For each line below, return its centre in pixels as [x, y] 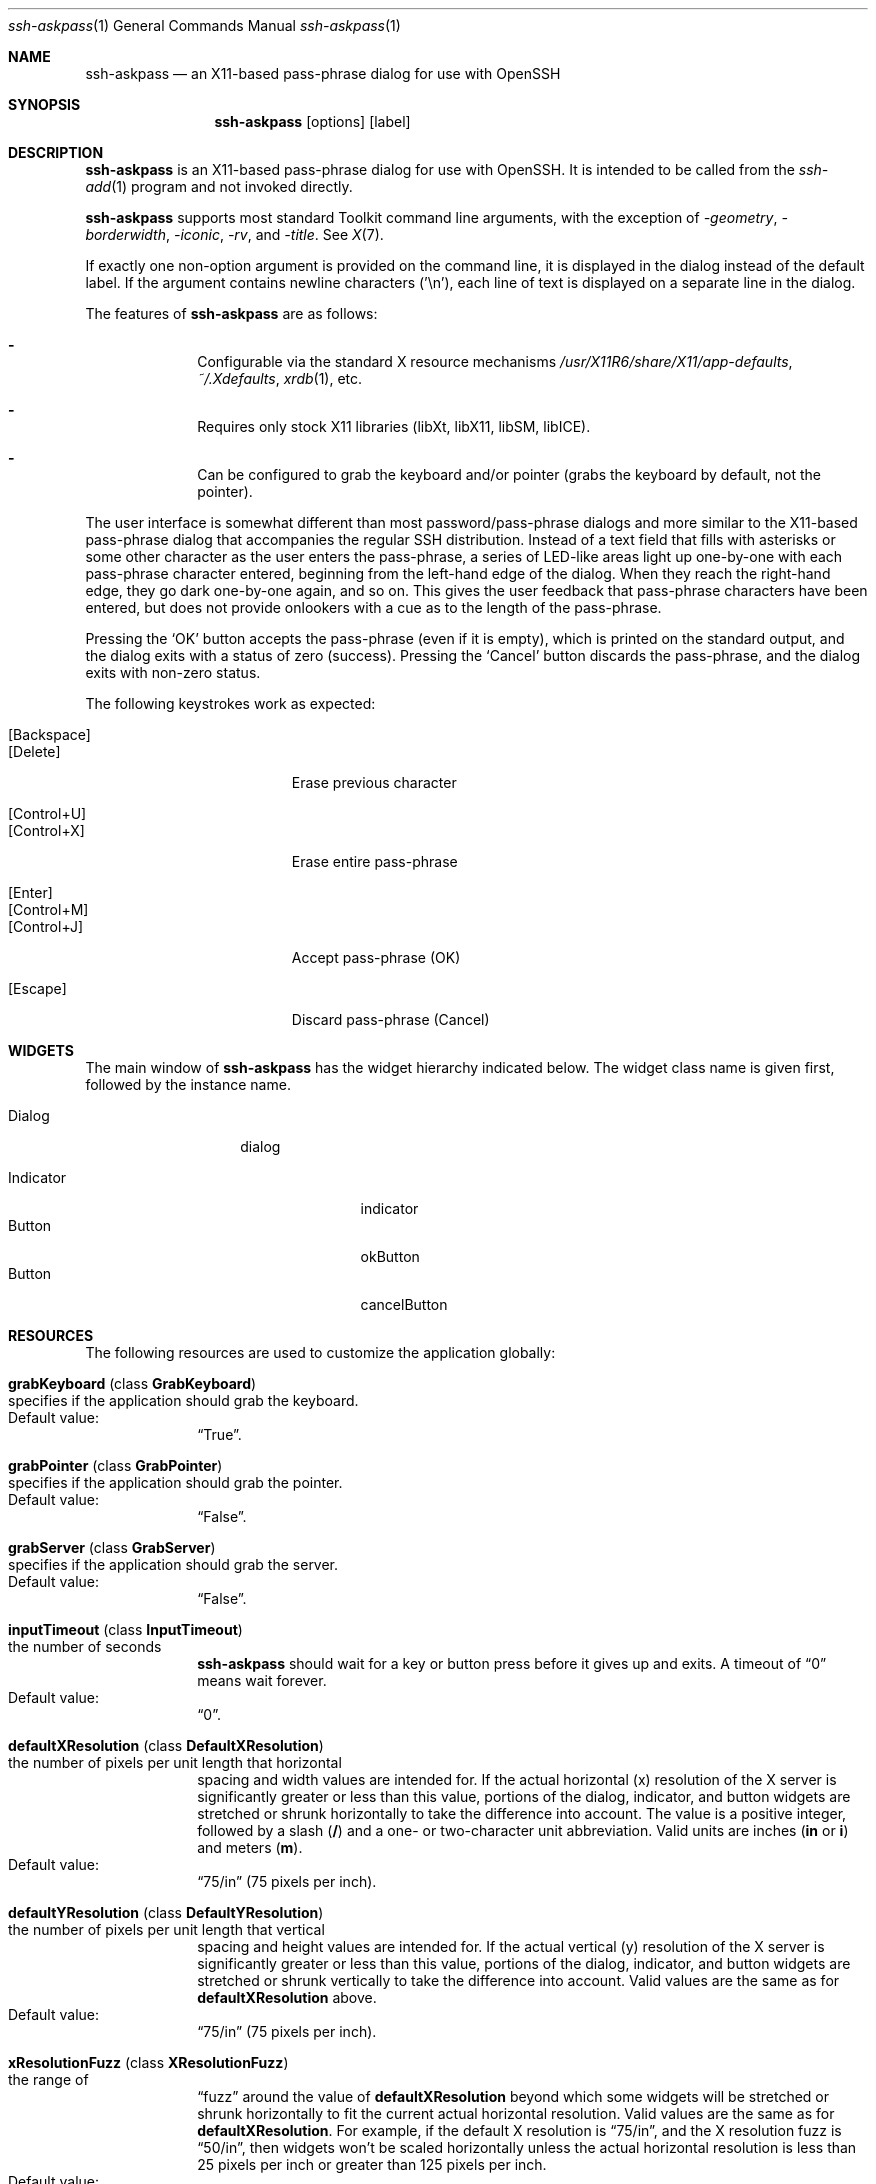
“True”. [219, 1434]
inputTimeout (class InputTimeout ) [125, 1629]
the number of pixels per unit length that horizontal [175, 1762]
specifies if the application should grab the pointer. [175, 1482]
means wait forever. [262, 1680]
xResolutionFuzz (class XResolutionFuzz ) [148, 2062]
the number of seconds [85, 1646]
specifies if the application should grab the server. [173, 1564]
